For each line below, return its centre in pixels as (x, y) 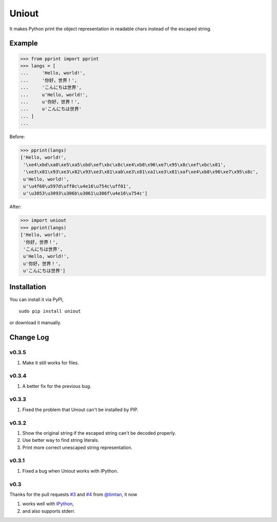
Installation (28, 287)
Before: (17, 137)
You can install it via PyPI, (37, 299)
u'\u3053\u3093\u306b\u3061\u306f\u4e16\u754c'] (85, 193)
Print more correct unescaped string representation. (77, 448)
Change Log (29, 337)
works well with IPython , (48, 504)
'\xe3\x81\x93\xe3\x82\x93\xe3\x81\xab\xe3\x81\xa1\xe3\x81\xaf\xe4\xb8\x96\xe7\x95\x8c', (141, 172)
